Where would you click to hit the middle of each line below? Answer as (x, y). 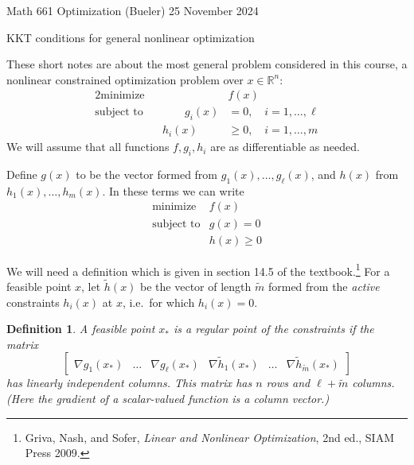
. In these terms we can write (173, 190)
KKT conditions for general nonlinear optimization (131, 37)
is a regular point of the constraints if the (274, 329)
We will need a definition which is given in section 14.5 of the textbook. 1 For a (198, 269)
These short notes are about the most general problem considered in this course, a (207, 64)
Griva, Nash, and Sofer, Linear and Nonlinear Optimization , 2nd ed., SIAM (209, 437)
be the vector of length (196, 287)
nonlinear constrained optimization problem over (125, 79)
